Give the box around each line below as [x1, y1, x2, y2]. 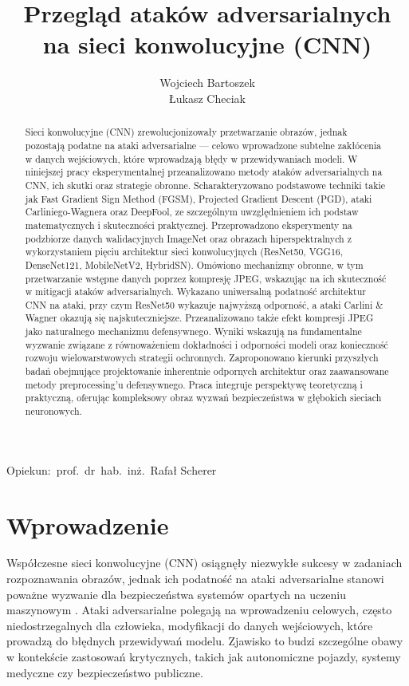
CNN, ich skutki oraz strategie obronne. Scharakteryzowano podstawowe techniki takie [25, 178, 385, 191]
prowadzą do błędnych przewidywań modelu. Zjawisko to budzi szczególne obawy [6, 633, 403, 649]
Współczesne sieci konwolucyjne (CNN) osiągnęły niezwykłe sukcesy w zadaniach [6, 554, 403, 571]
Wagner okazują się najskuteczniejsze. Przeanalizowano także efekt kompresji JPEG [25, 311, 374, 325]
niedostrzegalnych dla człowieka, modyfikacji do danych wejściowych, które [6, 617, 373, 633]
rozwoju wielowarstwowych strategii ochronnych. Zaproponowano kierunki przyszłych [25, 351, 379, 365]
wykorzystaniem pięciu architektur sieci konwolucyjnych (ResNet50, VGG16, [25, 245, 344, 258]
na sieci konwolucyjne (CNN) [42, 28, 372, 61]
